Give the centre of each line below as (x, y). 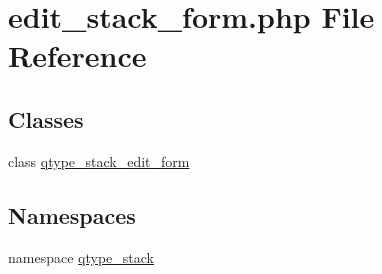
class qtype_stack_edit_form (99, 160)
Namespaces (72, 214)
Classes (46, 118)
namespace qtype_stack (81, 256)
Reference (77, 55)
